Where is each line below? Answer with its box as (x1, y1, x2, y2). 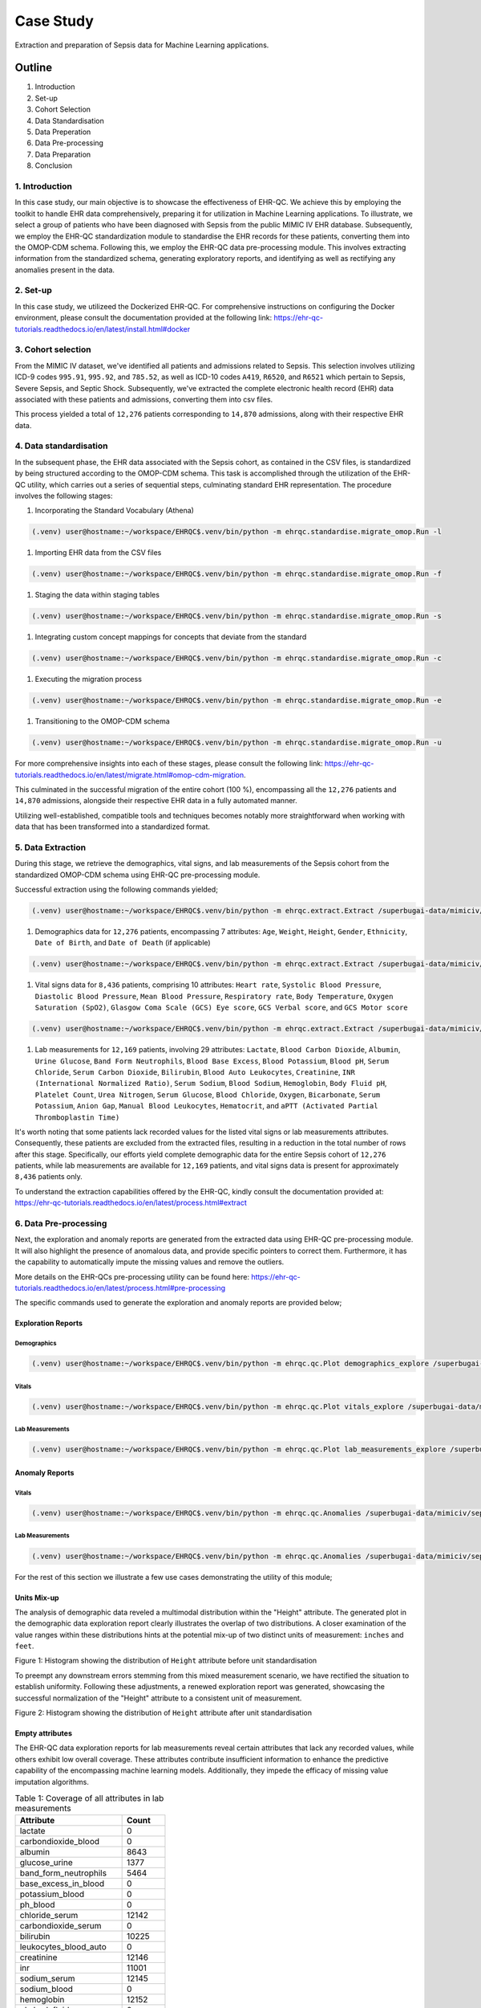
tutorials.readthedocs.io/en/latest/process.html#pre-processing (14, 1283, 226, 1292)
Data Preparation (34, 149, 91, 159)
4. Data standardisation (14, 440, 108, 451)
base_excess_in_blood (19, 1878, 105, 1889)
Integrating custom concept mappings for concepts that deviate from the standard (34, 632, 307, 642)
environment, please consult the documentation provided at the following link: (14, 313, 273, 323)
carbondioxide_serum (19, 1920, 102, 1932)
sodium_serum (19, 1973, 75, 1984)
